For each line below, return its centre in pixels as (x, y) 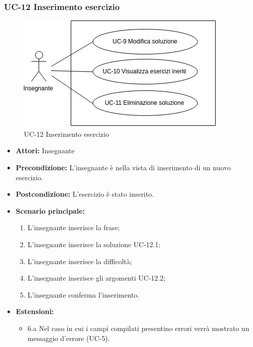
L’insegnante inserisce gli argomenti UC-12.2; (96, 278)
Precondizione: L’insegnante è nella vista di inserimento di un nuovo (123, 167)
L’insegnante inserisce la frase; (74, 227)
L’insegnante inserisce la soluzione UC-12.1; (94, 244)
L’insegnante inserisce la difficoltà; (80, 261)
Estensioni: (35, 311)
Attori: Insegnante (45, 151)
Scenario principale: (50, 210)
